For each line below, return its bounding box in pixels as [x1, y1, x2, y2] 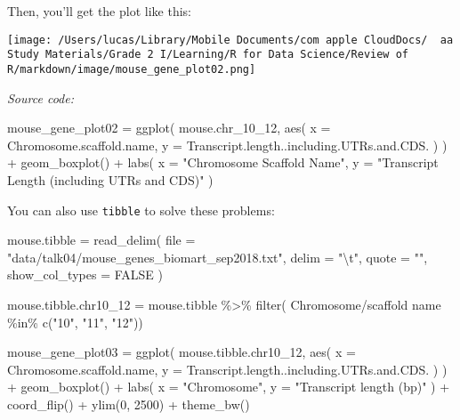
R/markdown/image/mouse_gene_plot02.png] [7, 62, 256, 76]
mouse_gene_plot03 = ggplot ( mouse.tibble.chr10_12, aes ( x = [7, 343, 356, 361]
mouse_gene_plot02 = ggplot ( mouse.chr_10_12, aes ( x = [7, 118, 331, 137]
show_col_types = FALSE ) [7, 265, 163, 284]
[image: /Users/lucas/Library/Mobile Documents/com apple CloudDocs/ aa [7, 33, 454, 46]
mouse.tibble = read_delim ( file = [7, 230, 196, 249]
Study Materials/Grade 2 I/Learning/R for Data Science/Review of [7, 48, 409, 61]
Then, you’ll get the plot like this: [7, 2, 191, 20]
